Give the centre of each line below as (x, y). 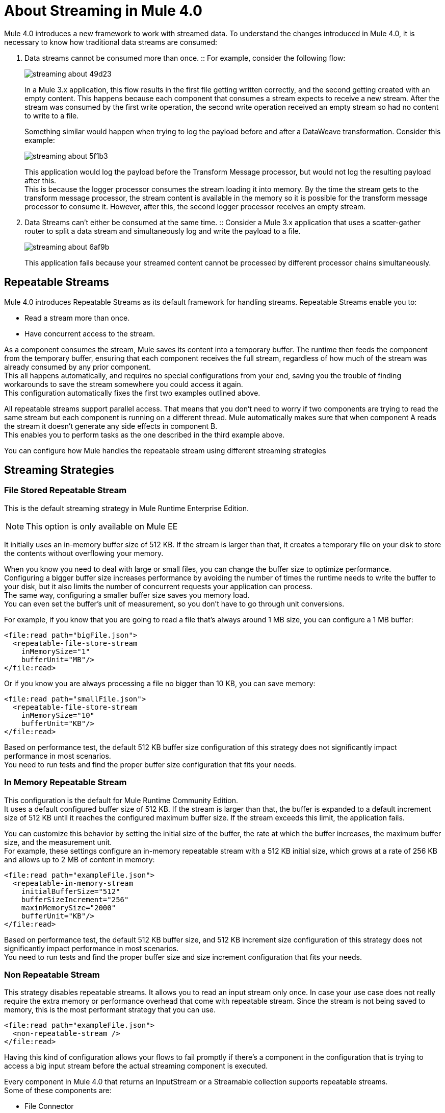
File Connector (49, 1106)
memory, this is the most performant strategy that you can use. (110, 1010)
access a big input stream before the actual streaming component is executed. (136, 1066)
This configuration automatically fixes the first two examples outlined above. (132, 393)
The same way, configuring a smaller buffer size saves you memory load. (127, 595)
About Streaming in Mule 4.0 (103, 11)
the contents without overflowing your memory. (84, 553)
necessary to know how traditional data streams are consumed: (111, 42)
